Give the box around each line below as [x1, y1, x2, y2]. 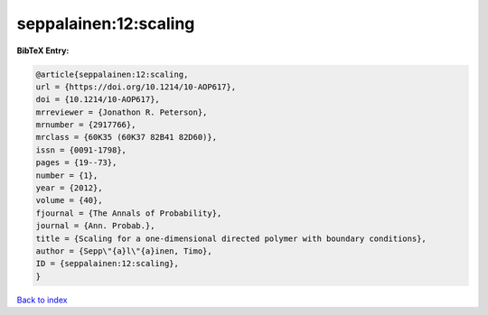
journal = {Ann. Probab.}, [35, 221, 155, 231]
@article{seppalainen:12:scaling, [35, 69, 189, 79]
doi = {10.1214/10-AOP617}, [35, 95, 160, 105]
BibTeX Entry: [16, 45, 70, 56]
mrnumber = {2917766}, [35, 120, 136, 130]
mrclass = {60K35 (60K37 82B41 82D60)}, [35, 132, 217, 143]
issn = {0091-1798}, [35, 144, 127, 155]
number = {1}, [35, 170, 99, 181]
